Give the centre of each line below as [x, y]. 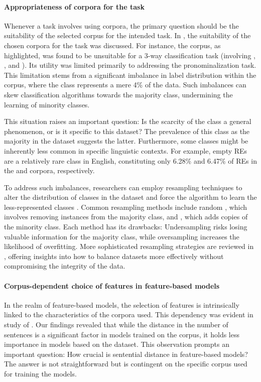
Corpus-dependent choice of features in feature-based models [112, 285]
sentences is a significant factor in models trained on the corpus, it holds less [122, 334]
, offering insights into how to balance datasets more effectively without [114, 256]
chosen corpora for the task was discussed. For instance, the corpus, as [112, 45]
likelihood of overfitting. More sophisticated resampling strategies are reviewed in [129, 246]
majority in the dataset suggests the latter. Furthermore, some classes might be [126, 141]
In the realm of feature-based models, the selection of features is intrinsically [122, 304]
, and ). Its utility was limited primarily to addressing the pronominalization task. [130, 65]
